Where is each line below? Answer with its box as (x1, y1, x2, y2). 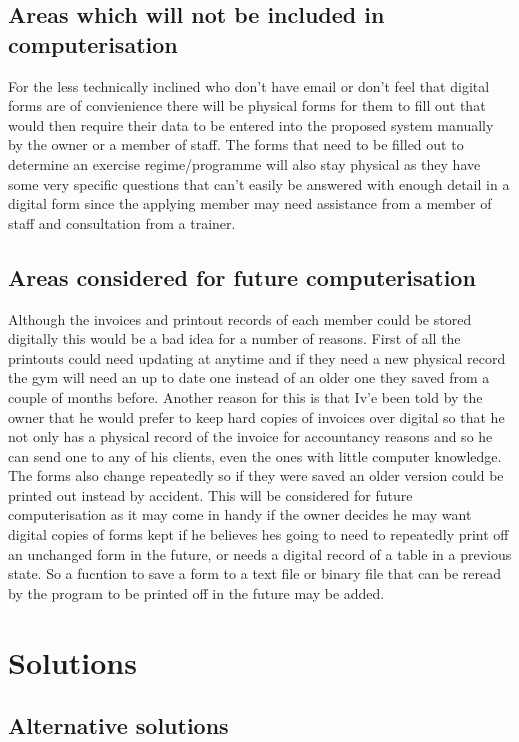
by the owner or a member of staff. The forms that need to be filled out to (8, 134, 464, 155)
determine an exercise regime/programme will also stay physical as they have (8, 153, 481, 174)
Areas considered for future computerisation (8, 261, 476, 292)
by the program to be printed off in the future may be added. (8, 582, 385, 603)
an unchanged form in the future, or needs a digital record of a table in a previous (8, 543, 512, 564)
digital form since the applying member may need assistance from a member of (8, 193, 492, 214)
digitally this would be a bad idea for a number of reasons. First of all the (8, 328, 461, 349)
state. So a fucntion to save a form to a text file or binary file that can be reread (8, 563, 502, 584)
